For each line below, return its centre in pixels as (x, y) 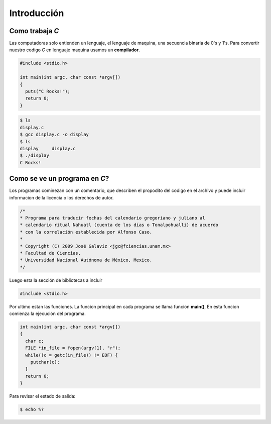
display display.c (48, 148)
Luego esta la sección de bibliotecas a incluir (56, 280)
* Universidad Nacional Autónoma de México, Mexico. (86, 260)
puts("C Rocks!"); (48, 91)
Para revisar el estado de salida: (42, 396)
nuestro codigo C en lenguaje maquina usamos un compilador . (75, 50)
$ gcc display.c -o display (54, 135)
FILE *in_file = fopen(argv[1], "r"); (73, 348)
